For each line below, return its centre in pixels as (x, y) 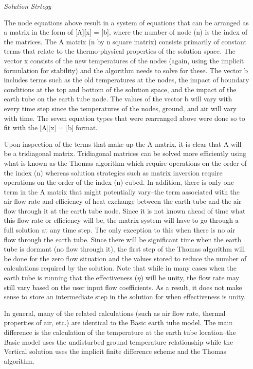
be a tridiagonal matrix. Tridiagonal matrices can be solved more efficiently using (125, 153)
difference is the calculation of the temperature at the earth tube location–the (120, 332)
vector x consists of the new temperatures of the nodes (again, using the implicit (124, 60)
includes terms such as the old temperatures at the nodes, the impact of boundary (126, 80)
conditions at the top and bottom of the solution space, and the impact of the (120, 89)
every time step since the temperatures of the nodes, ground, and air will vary (120, 108)
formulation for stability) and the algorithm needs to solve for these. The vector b (126, 70)
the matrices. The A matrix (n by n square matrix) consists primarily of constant (125, 41)
